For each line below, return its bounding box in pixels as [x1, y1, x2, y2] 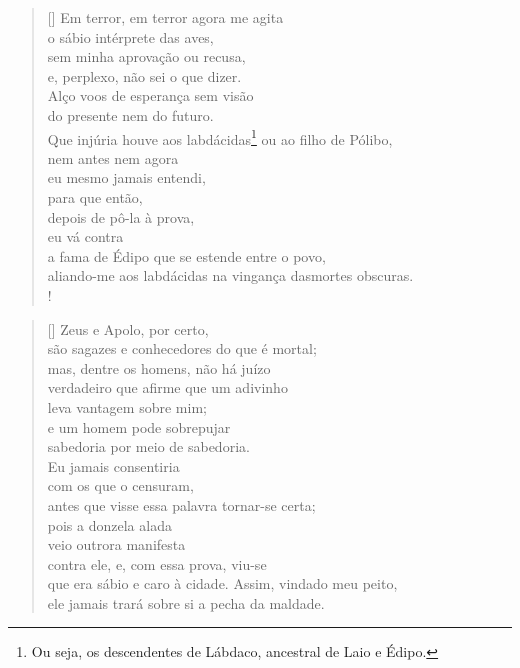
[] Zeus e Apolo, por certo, [47, 318, 209, 339]
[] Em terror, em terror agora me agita [47, 7, 284, 27]
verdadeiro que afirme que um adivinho [47, 377, 288, 398]
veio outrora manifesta [47, 534, 186, 555]
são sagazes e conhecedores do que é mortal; [47, 338, 317, 359]
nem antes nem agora [47, 147, 179, 168]
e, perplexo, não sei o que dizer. [47, 65, 242, 86]
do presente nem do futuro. [47, 104, 214, 125]
